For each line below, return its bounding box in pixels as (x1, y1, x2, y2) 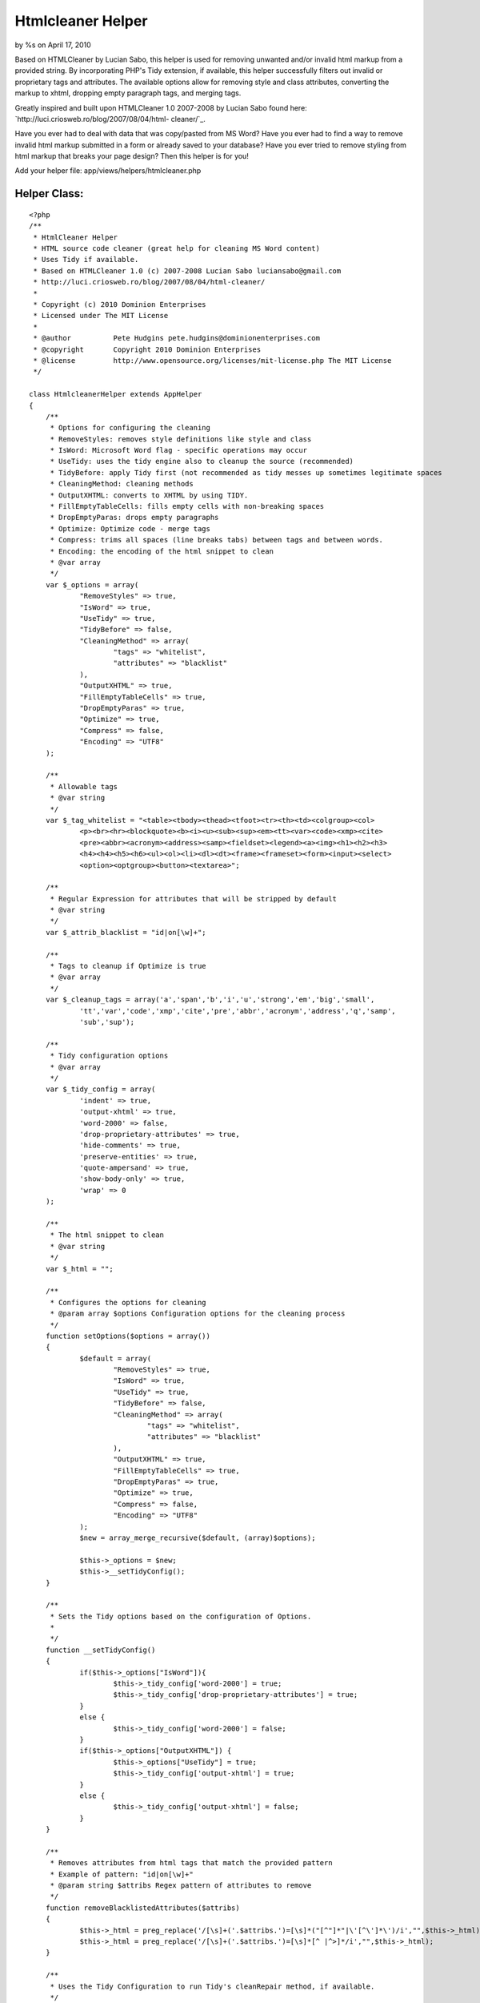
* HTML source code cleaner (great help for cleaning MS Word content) (33, 244, 320, 253)
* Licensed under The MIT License (33, 311, 169, 320)
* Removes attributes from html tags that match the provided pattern (50, 1859, 333, 1868)
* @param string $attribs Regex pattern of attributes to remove (50, 1881, 312, 1890)
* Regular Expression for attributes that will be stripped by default (50, 894, 338, 903)
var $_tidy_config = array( (45, 1085, 156, 1094)
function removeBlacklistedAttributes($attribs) (45, 1903, 240, 1912)
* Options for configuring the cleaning (50, 423, 211, 433)
